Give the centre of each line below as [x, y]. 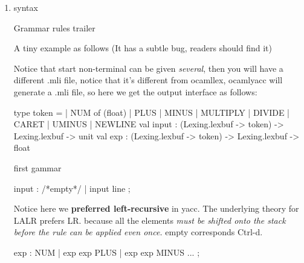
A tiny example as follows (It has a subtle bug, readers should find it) [143, 48]
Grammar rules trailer [54, 27]
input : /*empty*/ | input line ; [72, 188]
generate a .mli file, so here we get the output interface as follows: [135, 91]
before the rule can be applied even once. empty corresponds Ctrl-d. [138, 232]
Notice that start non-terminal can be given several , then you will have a [148, 68]
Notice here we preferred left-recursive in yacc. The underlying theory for [156, 208]
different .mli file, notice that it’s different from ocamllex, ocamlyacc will [148, 80]
